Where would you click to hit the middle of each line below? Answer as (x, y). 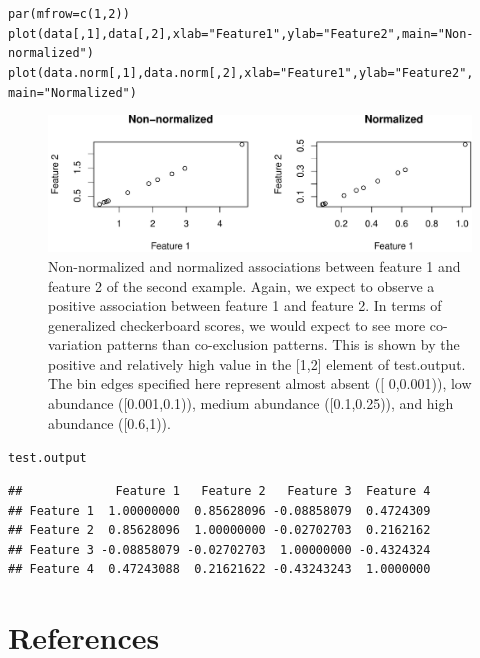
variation (75, 344)
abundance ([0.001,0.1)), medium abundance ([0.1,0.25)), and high (251, 403)
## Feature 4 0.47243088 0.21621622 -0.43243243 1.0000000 (219, 569)
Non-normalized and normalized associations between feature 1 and (254, 265)
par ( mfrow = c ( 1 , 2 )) (69, 14)
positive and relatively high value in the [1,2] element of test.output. (257, 363)
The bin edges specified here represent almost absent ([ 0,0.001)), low (260, 383)
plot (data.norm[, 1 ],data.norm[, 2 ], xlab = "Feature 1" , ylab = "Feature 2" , (241, 72)
